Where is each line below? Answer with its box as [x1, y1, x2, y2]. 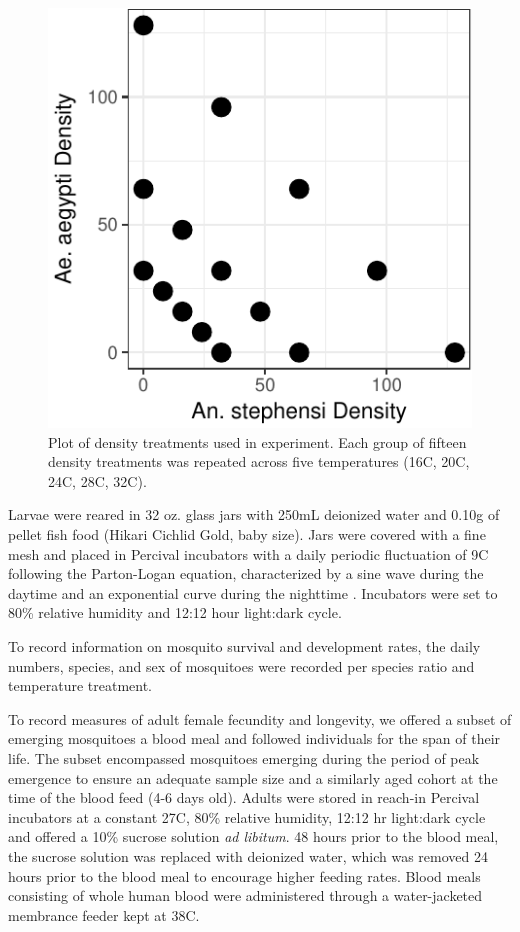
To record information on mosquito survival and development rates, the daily [8, 636, 481, 657]
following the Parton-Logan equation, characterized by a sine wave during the [8, 563, 484, 584]
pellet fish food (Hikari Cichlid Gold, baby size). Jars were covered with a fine [8, 524, 486, 545]
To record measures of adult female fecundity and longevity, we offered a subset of [8, 708, 512, 729]
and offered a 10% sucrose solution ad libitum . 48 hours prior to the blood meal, [8, 826, 499, 847]
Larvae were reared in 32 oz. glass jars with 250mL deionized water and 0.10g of [8, 504, 500, 525]
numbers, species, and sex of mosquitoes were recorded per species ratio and [8, 655, 475, 676]
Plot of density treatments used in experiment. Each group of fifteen [48, 431, 467, 452]
